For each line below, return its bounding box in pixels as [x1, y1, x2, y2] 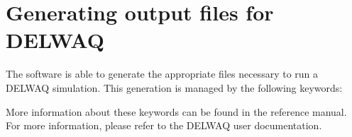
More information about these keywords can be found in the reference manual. [6, 104, 347, 119]
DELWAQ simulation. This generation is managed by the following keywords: [6, 80, 343, 95]
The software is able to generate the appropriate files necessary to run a [6, 66, 319, 81]
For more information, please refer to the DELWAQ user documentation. [6, 118, 322, 133]
